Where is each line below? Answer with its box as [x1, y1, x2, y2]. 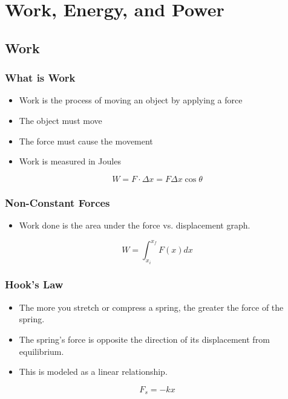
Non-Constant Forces [5, 195, 110, 210]
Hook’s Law [5, 277, 64, 292]
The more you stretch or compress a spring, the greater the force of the [19, 300, 284, 313]
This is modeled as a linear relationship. [19, 365, 168, 378]
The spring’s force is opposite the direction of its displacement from [19, 332, 270, 345]
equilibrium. [19, 345, 64, 357]
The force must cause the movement [19, 134, 153, 147]
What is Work [5, 70, 76, 85]
